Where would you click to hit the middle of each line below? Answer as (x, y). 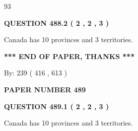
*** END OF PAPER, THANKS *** (69, 56)
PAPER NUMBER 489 (45, 89)
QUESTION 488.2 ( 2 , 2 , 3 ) (57, 23)
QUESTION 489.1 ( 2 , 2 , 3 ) (57, 106)
